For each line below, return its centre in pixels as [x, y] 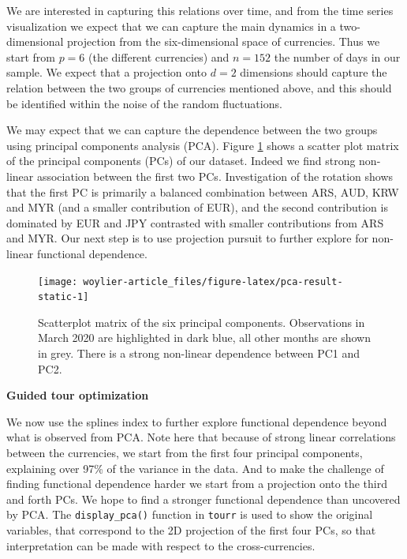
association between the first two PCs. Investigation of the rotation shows [215, 176]
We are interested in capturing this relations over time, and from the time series [200, 10]
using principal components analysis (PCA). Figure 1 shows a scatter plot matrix [203, 145]
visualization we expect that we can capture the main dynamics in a [171, 26]
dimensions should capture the [314, 72]
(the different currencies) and [159, 56]
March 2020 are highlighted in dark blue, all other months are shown [204, 338]
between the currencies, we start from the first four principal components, [185, 452]
